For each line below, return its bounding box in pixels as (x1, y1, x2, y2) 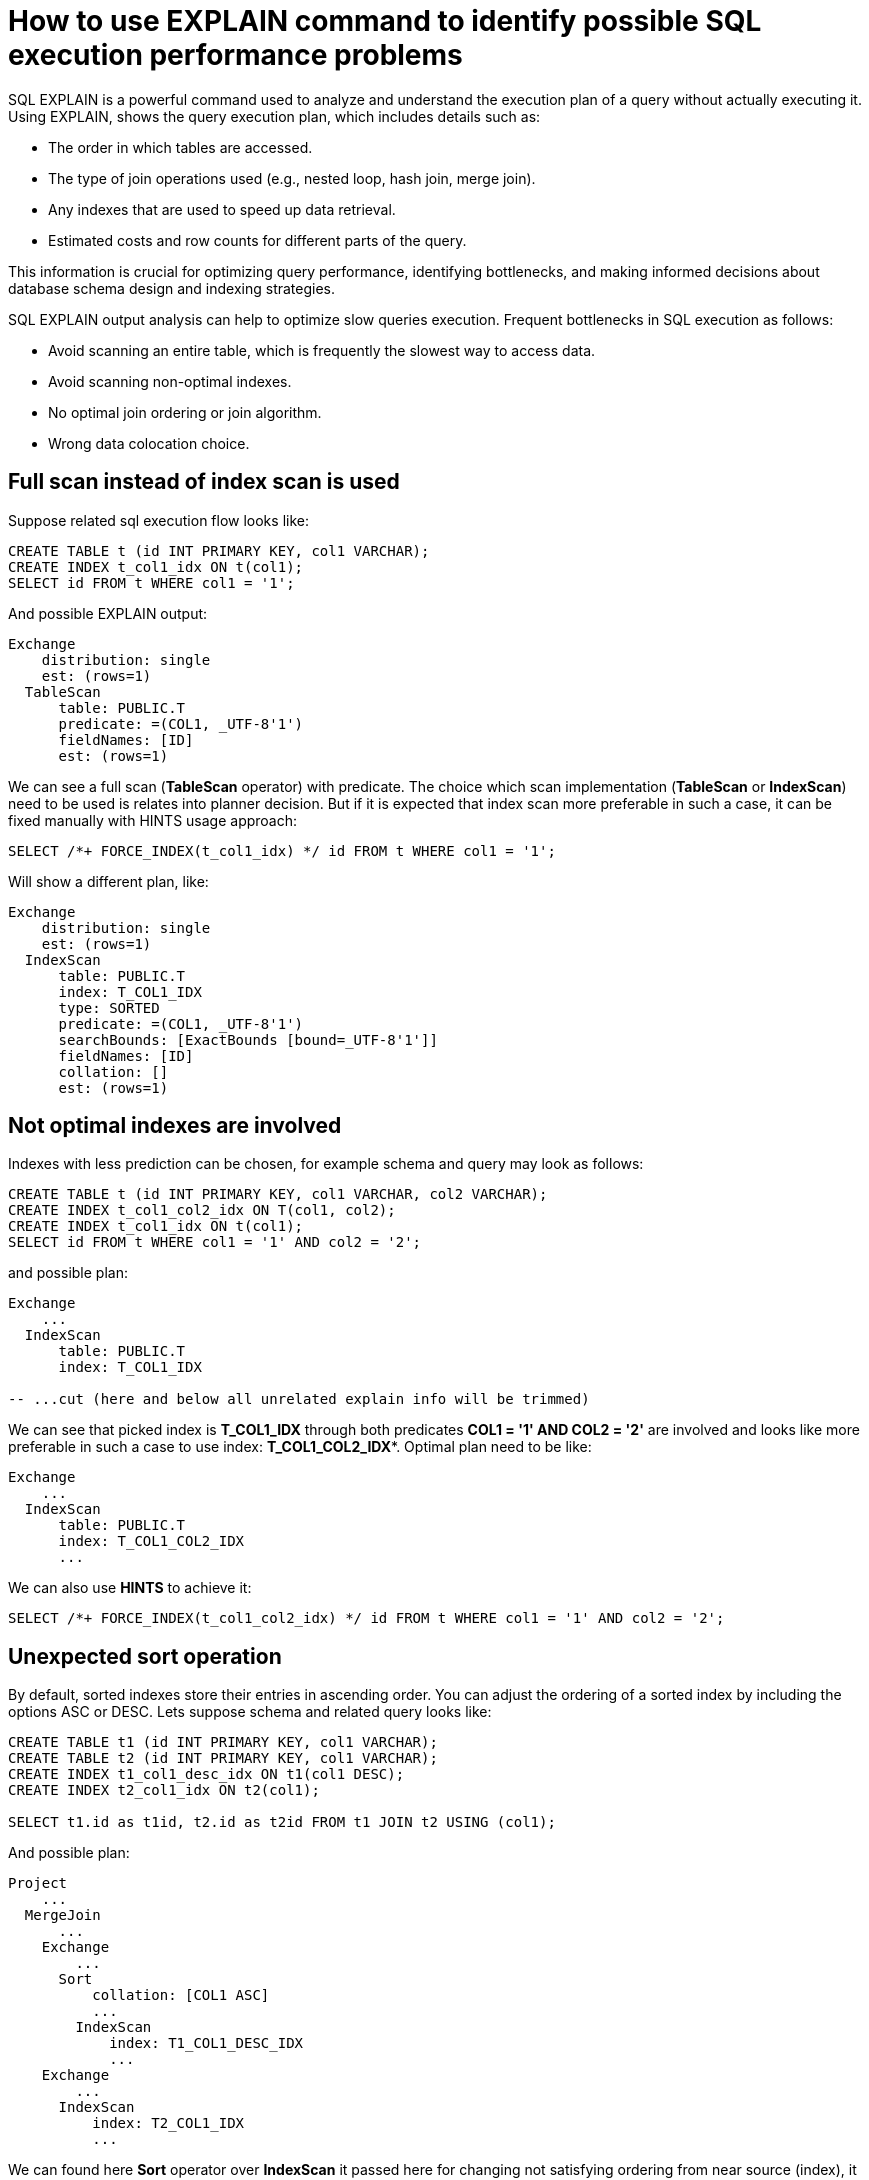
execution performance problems (8, 38, 463, 72)
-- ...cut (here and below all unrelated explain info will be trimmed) (8, 1391, 590, 1408)
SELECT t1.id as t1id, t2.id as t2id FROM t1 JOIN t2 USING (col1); (8, 1814, 556, 1831)
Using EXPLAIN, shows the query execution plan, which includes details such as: (8, 107, 541, 125)
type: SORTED (58, 999, 160, 1016)
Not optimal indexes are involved (8, 1113, 342, 1139)
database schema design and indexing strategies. (8, 279, 336, 297)
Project (8, 1875, 68, 1892)
